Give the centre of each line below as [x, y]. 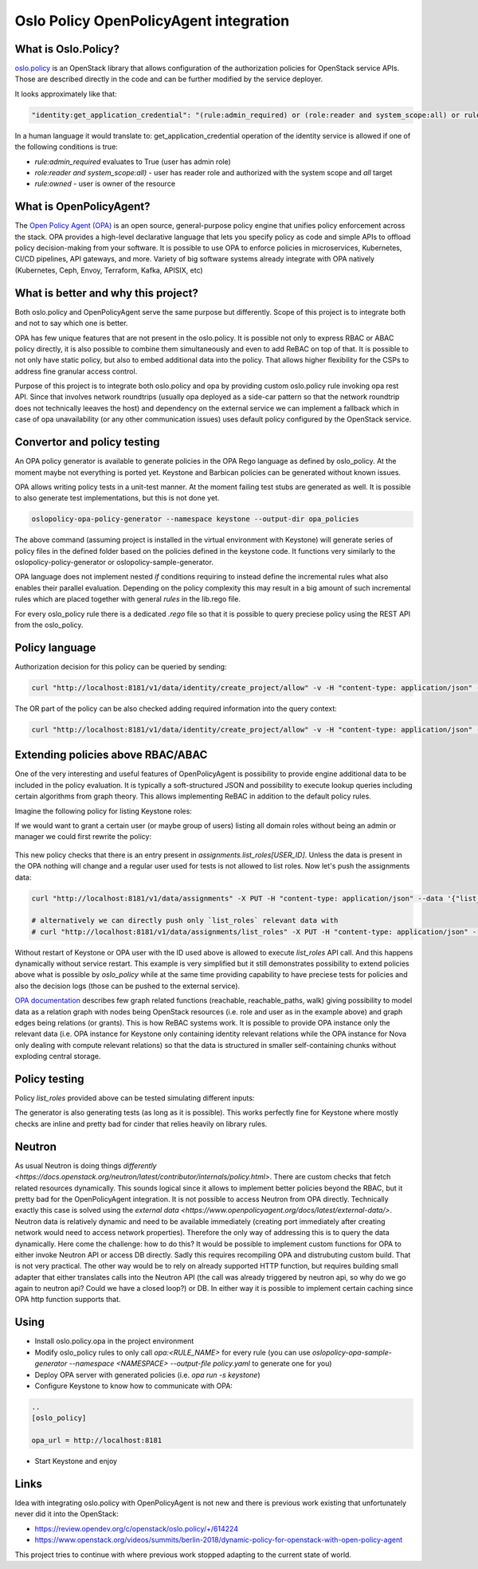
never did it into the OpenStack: [67, 1514]
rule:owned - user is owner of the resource [105, 184]
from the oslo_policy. [49, 625]
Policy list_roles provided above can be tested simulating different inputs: [135, 1098]
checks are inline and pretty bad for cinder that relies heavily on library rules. [141, 1124]
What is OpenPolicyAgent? [82, 207]
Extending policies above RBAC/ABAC [111, 755]
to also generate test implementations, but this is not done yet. [117, 498]
